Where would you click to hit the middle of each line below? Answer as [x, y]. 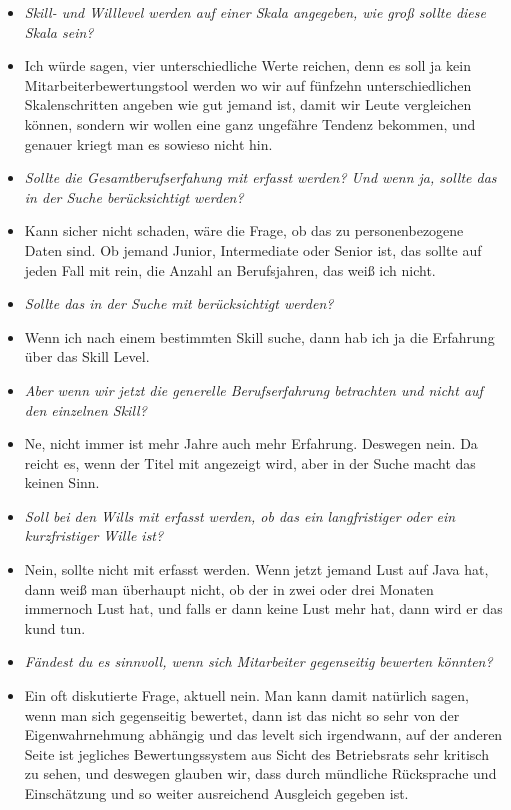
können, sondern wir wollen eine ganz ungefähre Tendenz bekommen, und [250, 123]
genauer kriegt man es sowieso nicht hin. [148, 143]
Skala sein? [59, 31]
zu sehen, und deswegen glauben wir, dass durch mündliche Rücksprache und [260, 773]
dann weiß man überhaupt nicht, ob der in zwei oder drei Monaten [229, 588]
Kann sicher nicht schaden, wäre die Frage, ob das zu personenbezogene [244, 230]
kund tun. [55, 627]
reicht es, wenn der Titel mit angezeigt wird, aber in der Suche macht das [250, 462]
